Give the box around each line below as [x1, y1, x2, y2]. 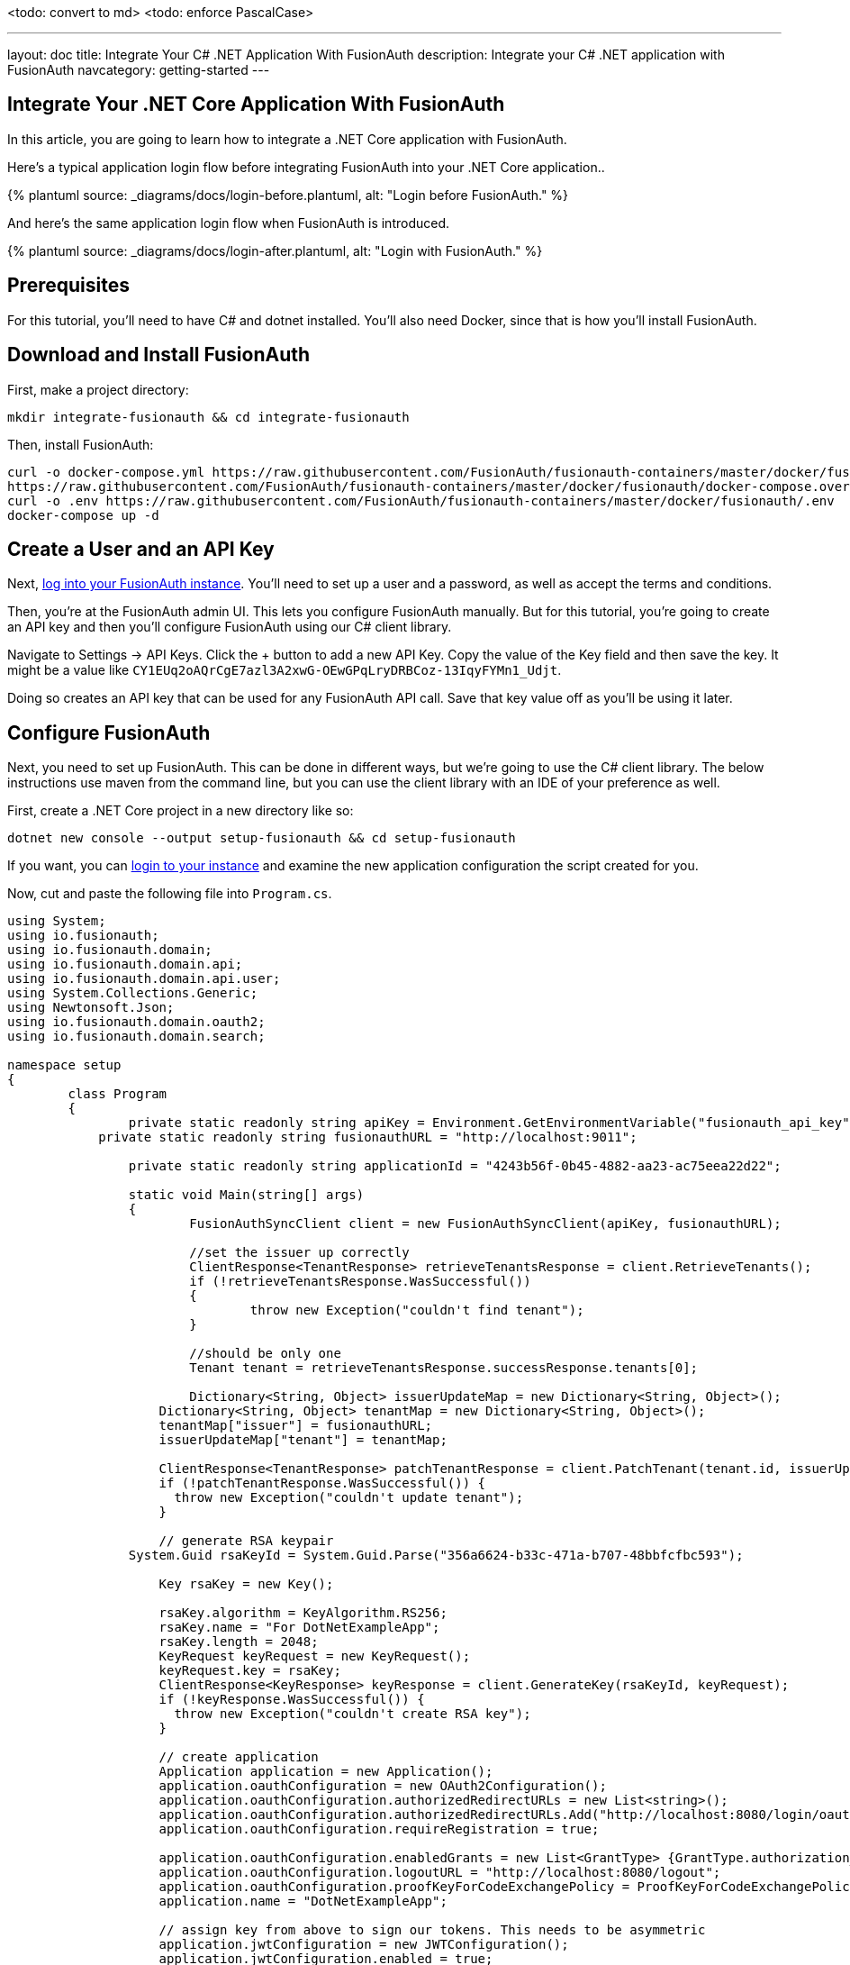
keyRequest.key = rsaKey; [158, 1663, 341, 1678]
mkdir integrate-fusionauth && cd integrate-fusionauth [7, 409, 410, 424]
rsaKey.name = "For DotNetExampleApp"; [158, 1620, 440, 1635]
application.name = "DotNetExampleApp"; [158, 1894, 448, 1909]
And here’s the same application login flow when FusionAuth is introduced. [7, 214, 450, 231]
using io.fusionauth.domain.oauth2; [7, 1014, 266, 1030]
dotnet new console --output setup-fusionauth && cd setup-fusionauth [7, 831, 516, 846]
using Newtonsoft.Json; [7, 1000, 175, 1015]
